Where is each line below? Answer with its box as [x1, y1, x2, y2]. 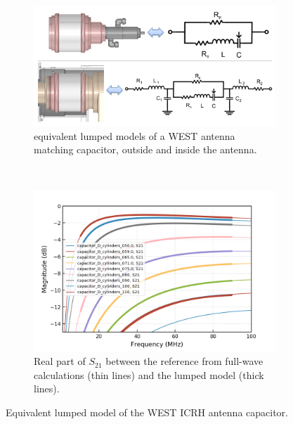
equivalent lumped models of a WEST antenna [34, 128, 235, 143]
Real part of [34, 354, 86, 368]
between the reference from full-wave [105, 354, 263, 368]
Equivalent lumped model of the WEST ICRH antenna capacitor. [6, 405, 288, 420]
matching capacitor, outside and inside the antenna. [34, 142, 257, 157]
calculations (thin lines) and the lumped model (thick [34, 367, 264, 382]
